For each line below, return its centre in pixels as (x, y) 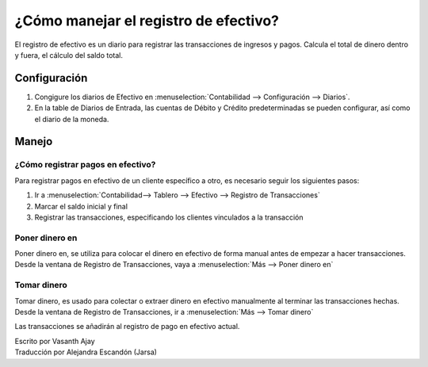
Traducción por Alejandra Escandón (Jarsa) (86, 352)
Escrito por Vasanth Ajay (55, 341)
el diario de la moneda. (72, 119)
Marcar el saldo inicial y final (81, 206)
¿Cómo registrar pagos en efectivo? (85, 165)
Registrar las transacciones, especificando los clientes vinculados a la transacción (169, 217)
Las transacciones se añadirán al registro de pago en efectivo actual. (127, 327)
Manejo (34, 141)
